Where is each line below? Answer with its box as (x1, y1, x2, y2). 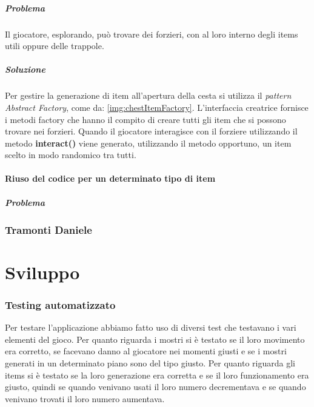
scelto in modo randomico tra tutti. (5, 148, 136, 161)
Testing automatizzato (5, 297, 116, 312)
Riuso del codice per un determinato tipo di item (5, 172, 216, 185)
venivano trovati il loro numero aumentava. (5, 392, 165, 405)
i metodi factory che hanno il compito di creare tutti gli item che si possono (5, 113, 286, 125)
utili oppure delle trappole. (5, 39, 104, 52)
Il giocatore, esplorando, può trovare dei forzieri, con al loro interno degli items (5, 27, 298, 40)
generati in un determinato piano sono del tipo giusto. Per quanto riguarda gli (5, 356, 295, 369)
